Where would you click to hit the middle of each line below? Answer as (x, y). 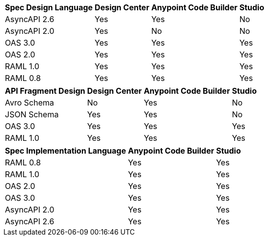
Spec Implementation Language (66, 151)
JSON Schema (32, 114)
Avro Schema (29, 103)
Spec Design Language (49, 7)
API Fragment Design (45, 91)
